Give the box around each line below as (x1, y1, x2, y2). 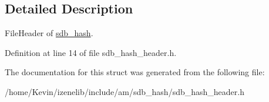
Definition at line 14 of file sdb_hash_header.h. (5, 46, 177, 58)
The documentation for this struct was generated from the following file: (5, 66, 265, 78)
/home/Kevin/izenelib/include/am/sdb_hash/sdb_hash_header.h (5, 85, 244, 97)
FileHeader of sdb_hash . (5, 27, 93, 39)
